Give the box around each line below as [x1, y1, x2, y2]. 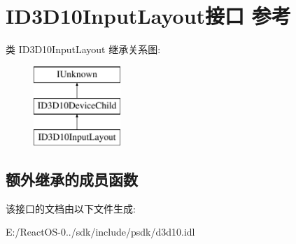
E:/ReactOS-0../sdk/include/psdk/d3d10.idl [6, 224, 195, 239]
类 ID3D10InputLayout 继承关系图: [6, 42, 161, 57]
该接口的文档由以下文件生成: [6, 201, 136, 215]
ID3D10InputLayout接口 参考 [6, 1, 291, 30]
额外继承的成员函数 [6, 168, 138, 190]
